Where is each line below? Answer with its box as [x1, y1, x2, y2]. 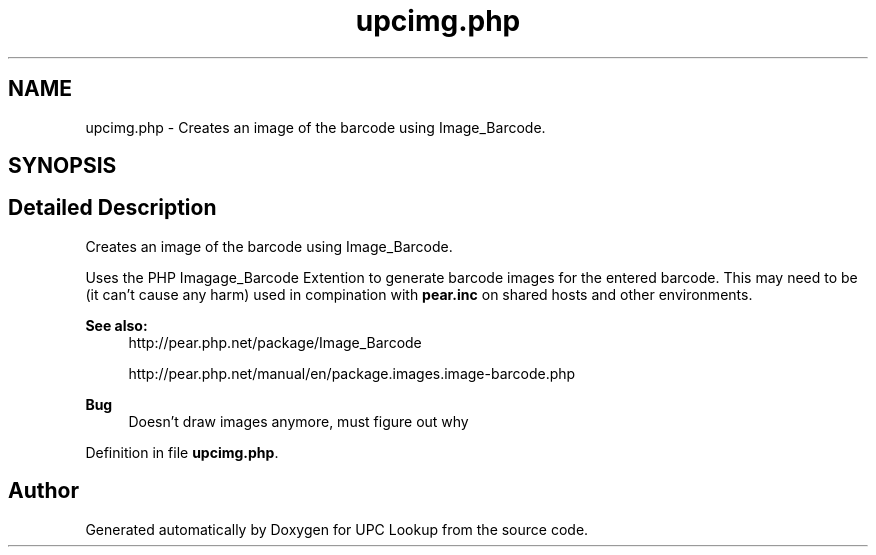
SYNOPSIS [8, 153, 117, 179]
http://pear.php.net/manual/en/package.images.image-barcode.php [128, 364, 576, 382]
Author [8, 478, 79, 504]
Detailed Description [8, 195, 217, 221]
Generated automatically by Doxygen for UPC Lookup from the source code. [85, 520, 589, 538]
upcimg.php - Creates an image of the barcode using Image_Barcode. [85, 118, 546, 136]
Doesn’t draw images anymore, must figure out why [128, 412, 469, 430]
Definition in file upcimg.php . [85, 443, 279, 461]
